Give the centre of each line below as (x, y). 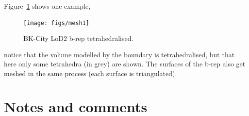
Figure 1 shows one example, (47, 6)
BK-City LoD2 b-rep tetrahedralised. (78, 38)
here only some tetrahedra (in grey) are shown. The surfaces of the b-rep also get (125, 64)
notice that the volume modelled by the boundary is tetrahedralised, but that (119, 54)
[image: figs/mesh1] (57, 23)
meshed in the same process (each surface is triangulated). (91, 73)
